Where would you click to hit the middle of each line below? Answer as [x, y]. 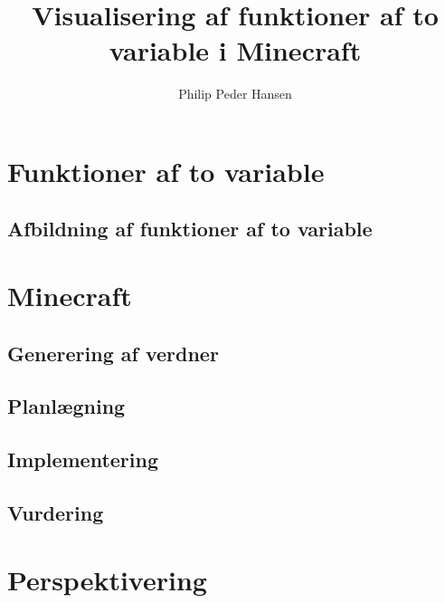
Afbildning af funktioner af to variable [190, 229]
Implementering [83, 459]
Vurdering [56, 512]
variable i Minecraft [235, 50]
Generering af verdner [113, 353]
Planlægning [66, 406]
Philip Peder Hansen [235, 94]
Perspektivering [107, 579]
